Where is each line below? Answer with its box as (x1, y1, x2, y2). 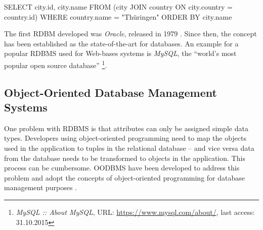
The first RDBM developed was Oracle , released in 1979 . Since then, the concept (4, 28, 257, 39)
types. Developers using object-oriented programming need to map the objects (4, 133, 246, 143)
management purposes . (4, 182, 77, 193)
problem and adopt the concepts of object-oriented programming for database (4, 172, 245, 183)
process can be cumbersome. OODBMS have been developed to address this (4, 162, 240, 173)
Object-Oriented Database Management (4, 84, 217, 100)
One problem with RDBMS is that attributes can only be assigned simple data (4, 123, 248, 133)
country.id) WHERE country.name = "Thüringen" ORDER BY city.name (4, 11, 232, 22)
